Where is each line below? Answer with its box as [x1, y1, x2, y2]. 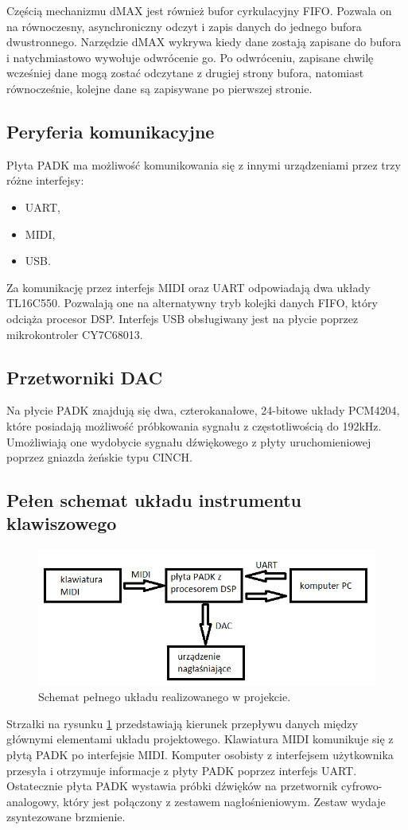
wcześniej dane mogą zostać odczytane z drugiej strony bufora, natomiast [6, 64, 364, 81]
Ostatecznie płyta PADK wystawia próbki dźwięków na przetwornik [6, 777, 338, 794]
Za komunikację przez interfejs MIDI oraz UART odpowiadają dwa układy [6, 279, 371, 295]
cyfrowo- [341, 777, 383, 794]
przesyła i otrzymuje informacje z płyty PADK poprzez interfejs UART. [6, 762, 357, 778]
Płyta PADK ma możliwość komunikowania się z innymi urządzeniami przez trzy [6, 156, 401, 173]
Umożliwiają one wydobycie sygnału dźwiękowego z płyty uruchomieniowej [6, 433, 371, 450]
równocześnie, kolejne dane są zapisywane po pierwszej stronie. [6, 80, 313, 96]
